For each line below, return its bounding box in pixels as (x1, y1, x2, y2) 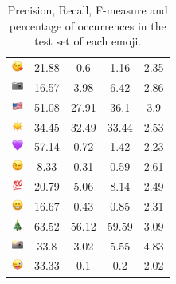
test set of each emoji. (34, 33, 142, 49)
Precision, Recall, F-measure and (7, 2, 168, 18)
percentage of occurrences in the (9, 17, 166, 34)
